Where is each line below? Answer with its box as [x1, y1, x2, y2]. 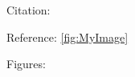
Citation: [6, 2, 51, 18]
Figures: [6, 55, 46, 72]
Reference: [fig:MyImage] [6, 28, 129, 45]
